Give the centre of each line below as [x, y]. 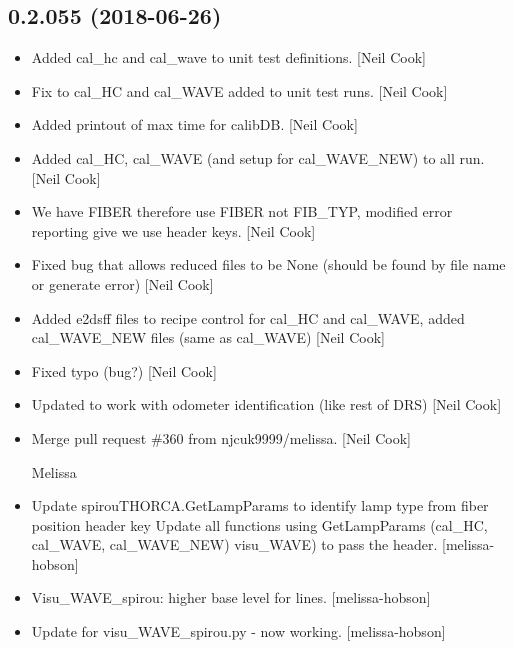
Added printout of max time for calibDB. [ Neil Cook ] [194, 124]
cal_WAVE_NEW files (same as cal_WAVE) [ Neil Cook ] [208, 337]
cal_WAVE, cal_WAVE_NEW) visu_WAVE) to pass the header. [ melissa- [263, 544]
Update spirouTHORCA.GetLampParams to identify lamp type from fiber [260, 505]
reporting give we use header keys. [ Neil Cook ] [173, 230]
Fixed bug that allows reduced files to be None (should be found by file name [268, 264]
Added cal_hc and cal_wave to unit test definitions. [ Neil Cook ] [228, 57]
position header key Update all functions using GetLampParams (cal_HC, [259, 524]
